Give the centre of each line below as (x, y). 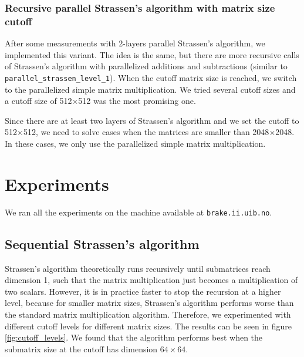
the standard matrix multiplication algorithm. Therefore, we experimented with (148, 314)
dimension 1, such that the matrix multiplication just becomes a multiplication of (151, 280)
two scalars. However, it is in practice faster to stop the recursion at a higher (143, 291)
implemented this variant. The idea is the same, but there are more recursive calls (152, 54)
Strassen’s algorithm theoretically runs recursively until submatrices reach (138, 268)
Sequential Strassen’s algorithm (102, 243)
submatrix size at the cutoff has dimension (81, 348)
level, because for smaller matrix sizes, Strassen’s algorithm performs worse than (149, 303)
